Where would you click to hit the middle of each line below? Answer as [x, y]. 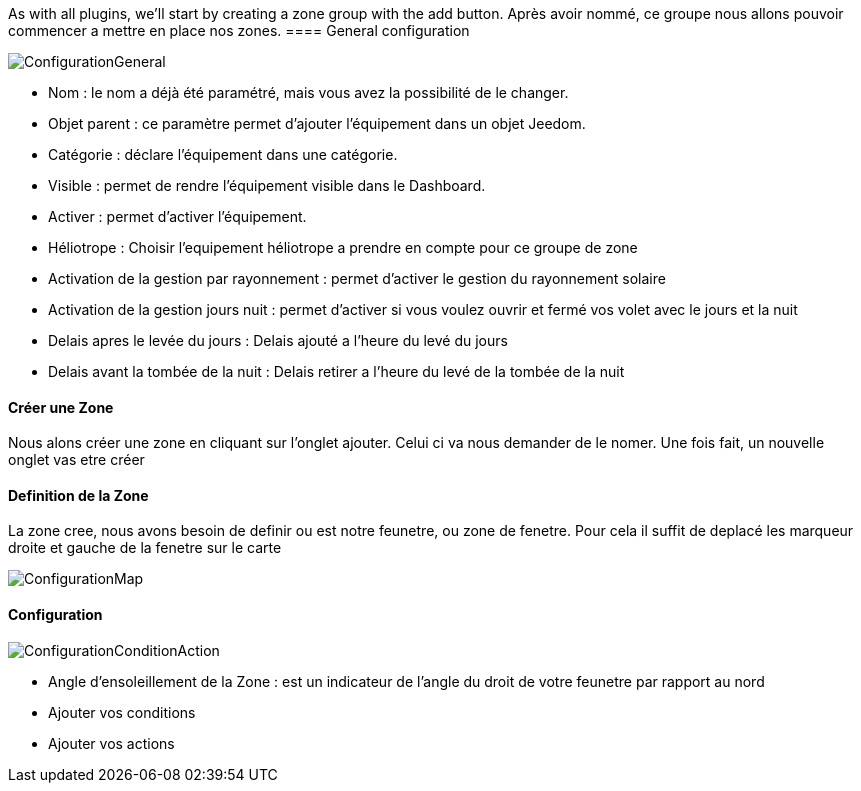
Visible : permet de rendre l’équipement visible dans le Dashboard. [267, 185]
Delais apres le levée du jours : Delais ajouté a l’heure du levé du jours [278, 340]
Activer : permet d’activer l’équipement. [177, 216]
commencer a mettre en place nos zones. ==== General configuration [239, 30]
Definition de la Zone [78, 495]
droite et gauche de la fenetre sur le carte [145, 548]
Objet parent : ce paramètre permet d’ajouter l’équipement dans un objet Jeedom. [317, 123]
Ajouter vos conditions [122, 712]
